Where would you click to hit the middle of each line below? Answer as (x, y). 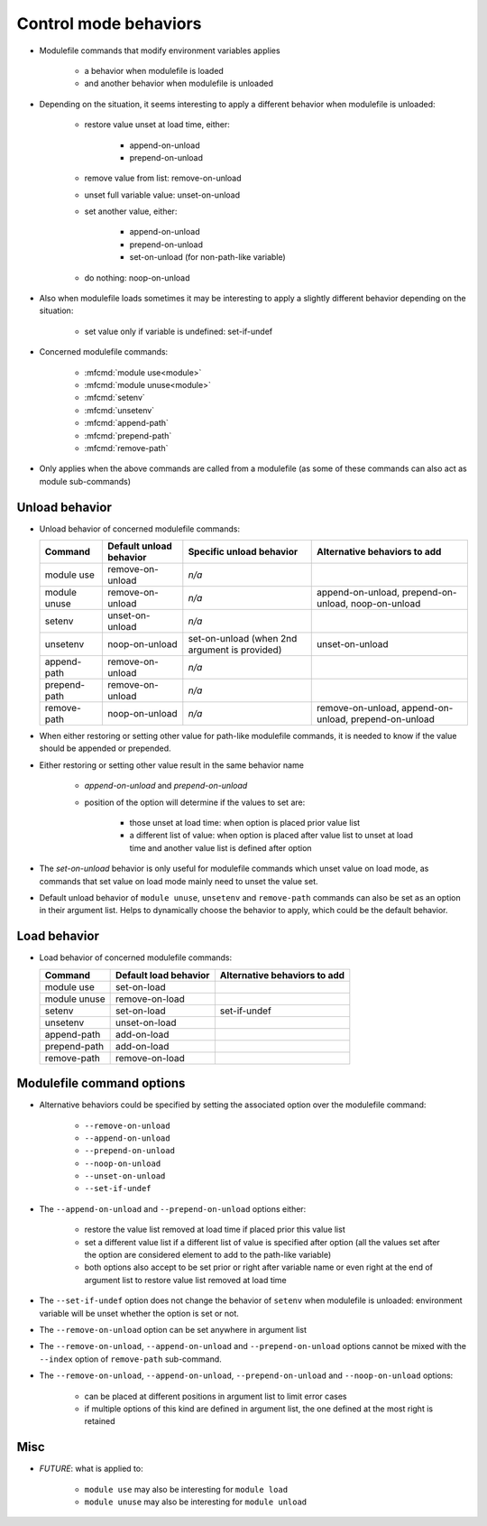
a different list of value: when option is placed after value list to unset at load (271, 836)
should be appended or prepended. (105, 748)
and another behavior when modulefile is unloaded (179, 83)
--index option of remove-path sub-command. (131, 1359)
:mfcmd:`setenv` (115, 398)
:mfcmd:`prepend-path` (128, 435)
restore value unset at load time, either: (157, 125)
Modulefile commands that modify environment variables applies (160, 51)
